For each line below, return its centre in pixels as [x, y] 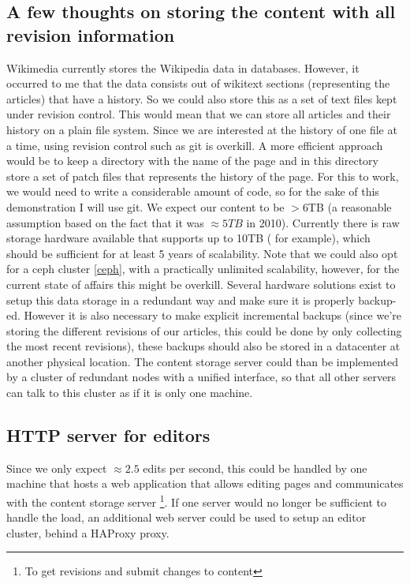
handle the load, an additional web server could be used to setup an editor [186, 517]
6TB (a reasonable [347, 206]
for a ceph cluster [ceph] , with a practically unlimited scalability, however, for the [203, 269]
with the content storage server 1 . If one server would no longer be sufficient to [196, 501]
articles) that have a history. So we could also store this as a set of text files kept [202, 98]
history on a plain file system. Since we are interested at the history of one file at [202, 129]
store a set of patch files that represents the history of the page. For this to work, [203, 176]
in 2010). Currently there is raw [323, 222]
